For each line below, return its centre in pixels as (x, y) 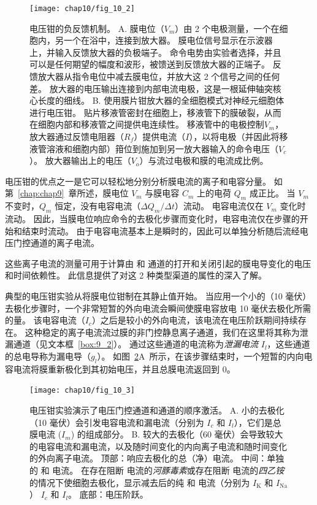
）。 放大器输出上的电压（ (80, 160)
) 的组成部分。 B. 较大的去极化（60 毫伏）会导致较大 (177, 434)
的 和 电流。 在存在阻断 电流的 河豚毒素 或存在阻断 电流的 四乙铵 (157, 470)
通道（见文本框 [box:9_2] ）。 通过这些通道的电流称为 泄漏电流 (136, 344)
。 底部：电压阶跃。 (108, 494)
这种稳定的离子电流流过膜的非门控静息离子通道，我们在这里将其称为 (162, 332)
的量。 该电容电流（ (45, 320)
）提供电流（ (160, 136)
